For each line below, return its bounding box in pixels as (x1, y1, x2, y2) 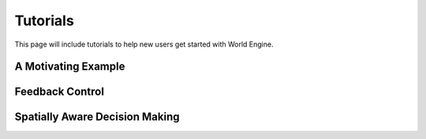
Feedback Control (14, 85, 104, 99)
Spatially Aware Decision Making (14, 111, 181, 124)
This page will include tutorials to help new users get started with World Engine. (14, 39, 274, 49)
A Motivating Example (14, 60, 125, 73)
